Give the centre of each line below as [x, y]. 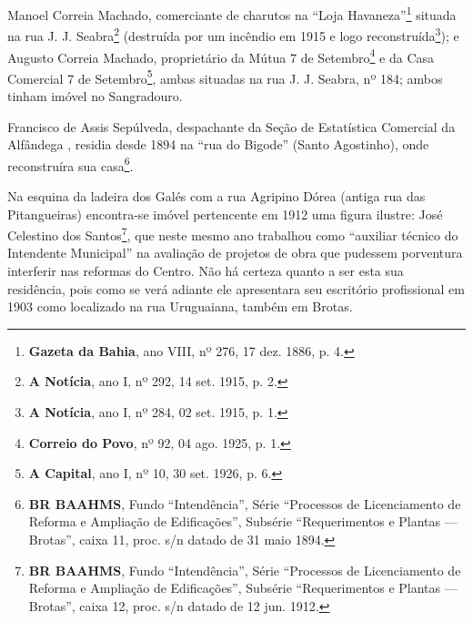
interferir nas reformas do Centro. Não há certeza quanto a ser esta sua [206, 271]
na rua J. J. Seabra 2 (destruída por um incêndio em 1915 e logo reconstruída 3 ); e [233, 34]
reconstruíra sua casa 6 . [70, 164]
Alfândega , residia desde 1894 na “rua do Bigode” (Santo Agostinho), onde [218, 144]
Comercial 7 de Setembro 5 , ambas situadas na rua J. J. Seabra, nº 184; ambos [225, 76]
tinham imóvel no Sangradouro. [95, 96]
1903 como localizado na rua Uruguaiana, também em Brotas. [180, 306]
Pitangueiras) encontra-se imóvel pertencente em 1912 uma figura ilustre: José [225, 214]
